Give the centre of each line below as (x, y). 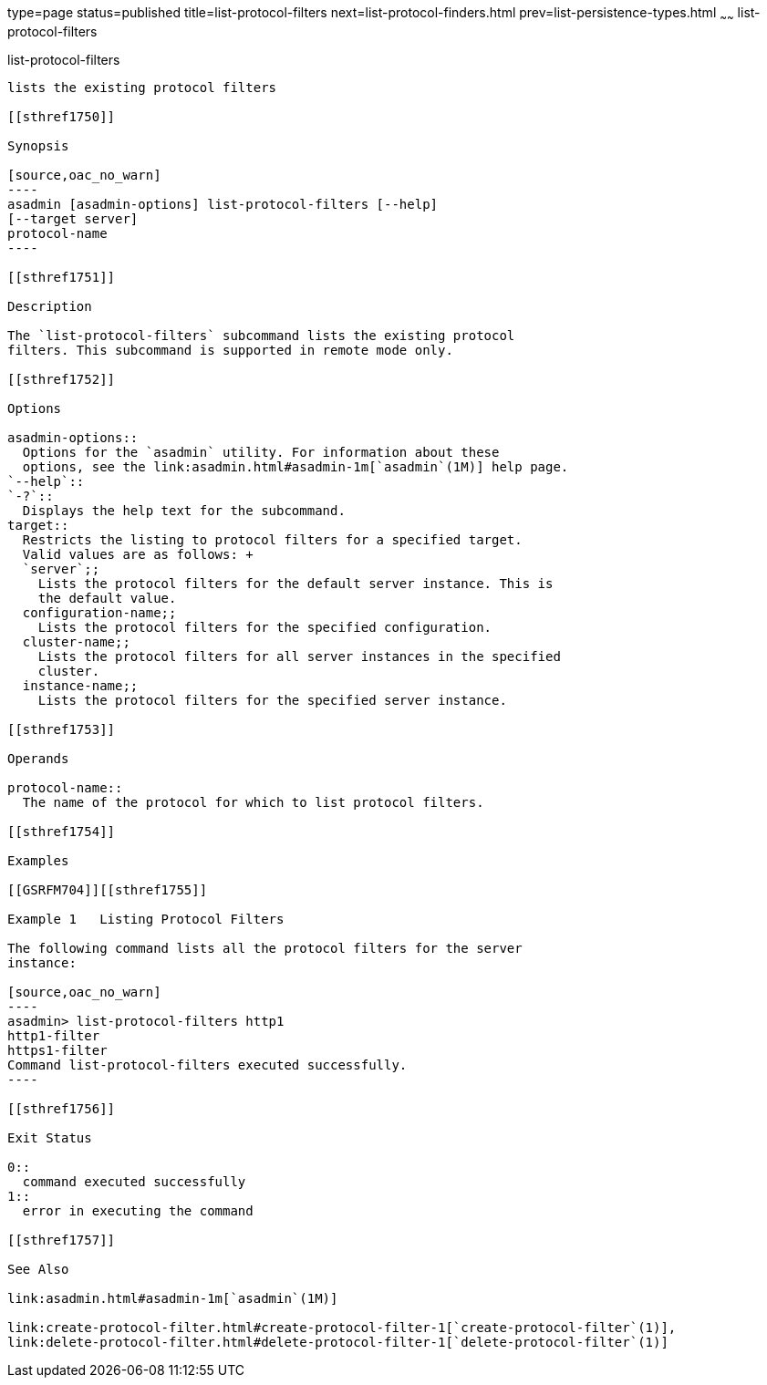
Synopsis (38, 145)
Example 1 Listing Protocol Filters (146, 919)
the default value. (107, 598)
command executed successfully (134, 1181)
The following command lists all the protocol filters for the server (265, 948)
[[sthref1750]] (62, 116)
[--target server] (73, 218)
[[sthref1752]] (62, 379)
